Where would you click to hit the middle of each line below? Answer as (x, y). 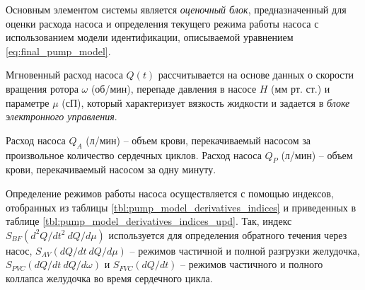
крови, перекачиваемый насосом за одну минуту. (111, 169)
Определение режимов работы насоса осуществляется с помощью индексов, (170, 193)
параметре (28, 102)
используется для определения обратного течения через (228, 234)
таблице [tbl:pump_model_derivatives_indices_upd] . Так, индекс (149, 221)
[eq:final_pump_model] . (58, 51)
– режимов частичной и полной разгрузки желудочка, (245, 250)
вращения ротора (42, 88)
